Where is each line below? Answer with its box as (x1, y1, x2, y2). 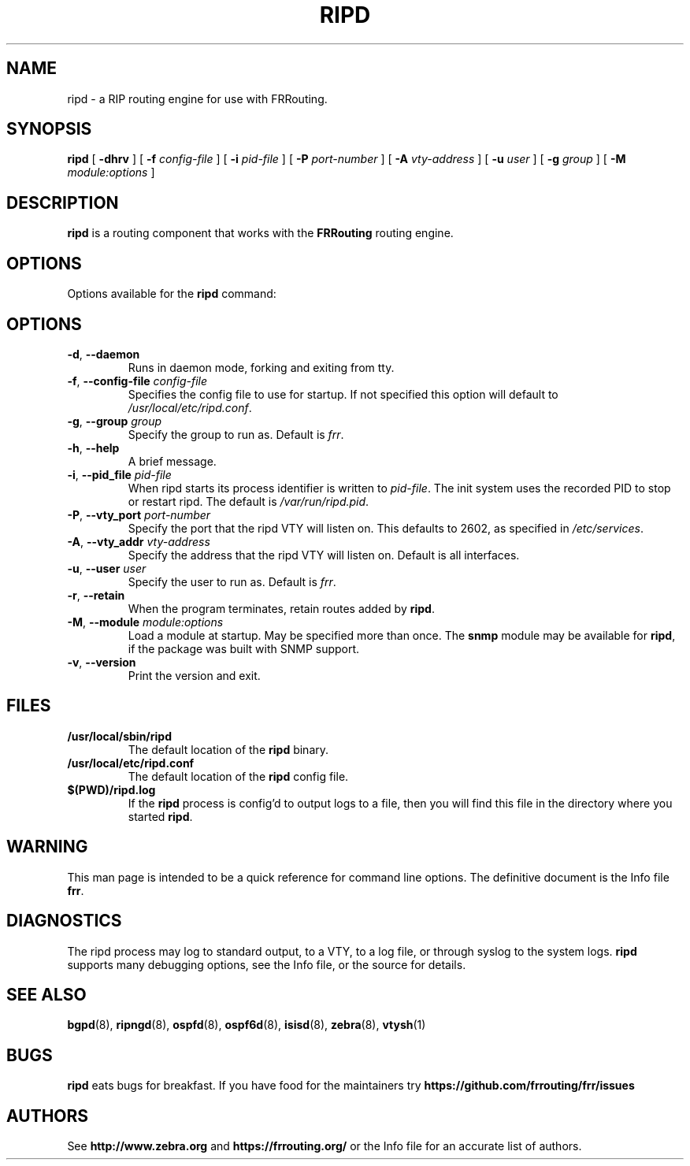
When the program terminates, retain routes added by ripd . (128, 601, 435, 615)
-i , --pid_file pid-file (67, 467, 172, 481)
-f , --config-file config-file (67, 373, 207, 388)
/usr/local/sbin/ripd (67, 729, 172, 743)
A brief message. (128, 454, 217, 468)
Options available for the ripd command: (67, 287, 276, 301)
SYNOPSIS (6, 119, 92, 139)
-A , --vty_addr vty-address (67, 534, 210, 548)
